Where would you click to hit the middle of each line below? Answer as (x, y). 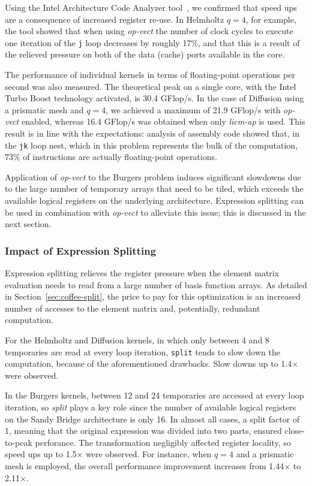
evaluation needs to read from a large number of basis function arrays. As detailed (156, 284)
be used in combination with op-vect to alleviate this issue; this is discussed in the (155, 212)
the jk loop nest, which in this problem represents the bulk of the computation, (151, 145)
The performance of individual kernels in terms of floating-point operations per (150, 75)
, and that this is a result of (249, 42)
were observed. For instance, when (149, 454)
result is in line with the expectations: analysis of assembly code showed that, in (152, 133)
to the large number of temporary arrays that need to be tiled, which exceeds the (154, 188)
